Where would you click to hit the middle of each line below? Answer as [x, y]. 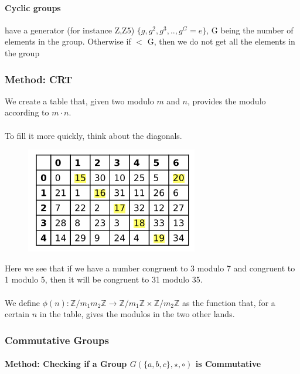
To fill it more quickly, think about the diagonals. [93, 135]
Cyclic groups [33, 7]
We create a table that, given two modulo [79, 101]
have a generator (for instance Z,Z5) [70, 30]
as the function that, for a [229, 302]
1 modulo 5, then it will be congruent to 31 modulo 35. [104, 279]
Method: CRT [39, 79]
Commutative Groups [57, 340]
